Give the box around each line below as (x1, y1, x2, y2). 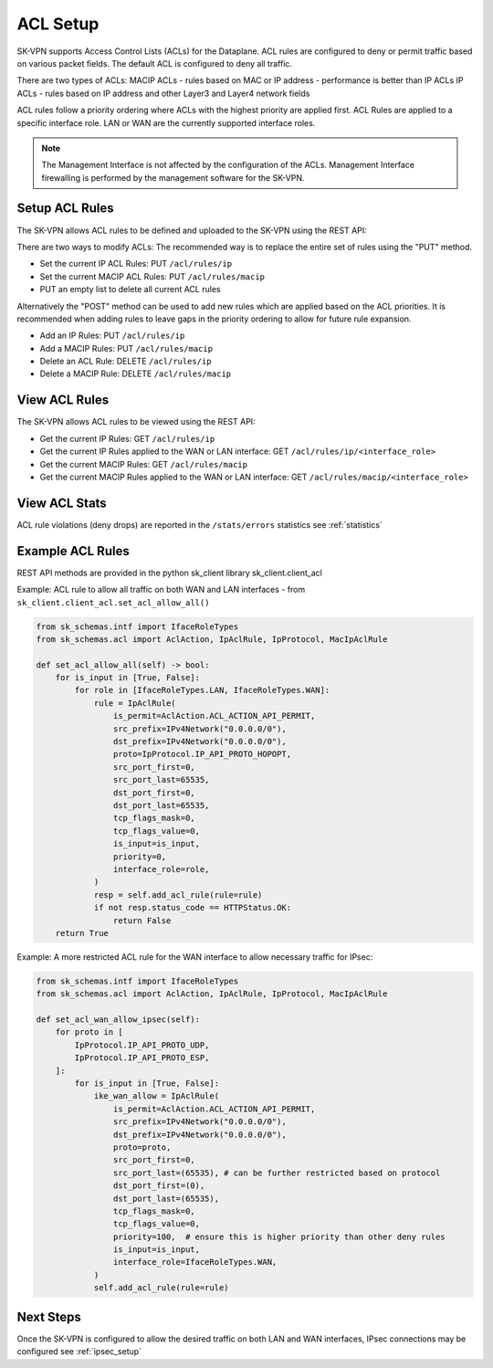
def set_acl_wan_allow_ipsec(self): (36, 1015, 201, 1025)
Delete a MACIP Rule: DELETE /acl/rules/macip (39, 368, 232, 379)
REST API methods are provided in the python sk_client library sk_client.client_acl (16, 567, 323, 578)
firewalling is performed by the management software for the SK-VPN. (41, 172, 305, 183)
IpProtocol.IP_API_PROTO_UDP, (74, 1039, 210, 1050)
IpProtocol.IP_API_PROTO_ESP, (74, 1053, 210, 1063)
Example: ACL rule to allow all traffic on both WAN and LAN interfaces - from (16, 584, 306, 595)
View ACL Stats (16, 495, 107, 510)
